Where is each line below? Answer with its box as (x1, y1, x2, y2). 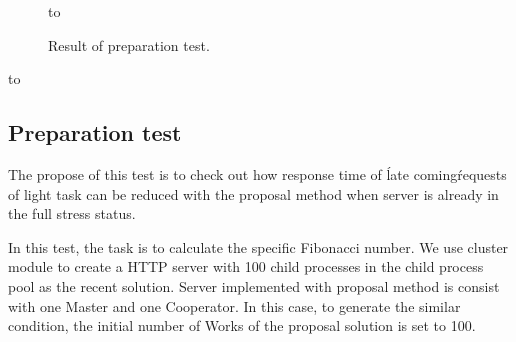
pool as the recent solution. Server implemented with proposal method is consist (8, 275, 500, 296)
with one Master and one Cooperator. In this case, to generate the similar (8, 295, 461, 316)
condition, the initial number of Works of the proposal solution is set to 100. (8, 315, 476, 336)
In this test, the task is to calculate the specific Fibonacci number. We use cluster (8, 236, 509, 257)
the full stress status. (8, 203, 136, 224)
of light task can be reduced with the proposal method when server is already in (8, 183, 499, 204)
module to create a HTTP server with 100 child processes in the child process (8, 256, 484, 277)
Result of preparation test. (48, 34, 210, 55)
